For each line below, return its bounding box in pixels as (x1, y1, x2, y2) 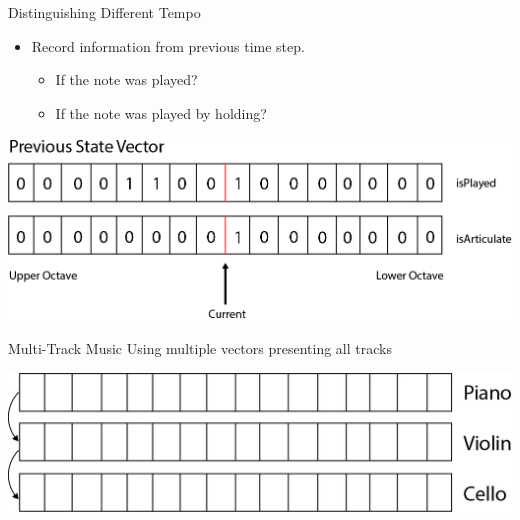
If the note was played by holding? (55, 102, 267, 123)
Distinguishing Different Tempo (8, 2, 201, 22)
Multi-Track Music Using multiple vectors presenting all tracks (8, 338, 392, 359)
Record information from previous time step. (31, 35, 305, 56)
